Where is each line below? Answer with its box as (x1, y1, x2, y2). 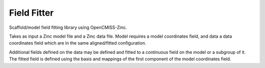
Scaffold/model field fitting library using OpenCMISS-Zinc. (9, 24, 127, 30)
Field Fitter (9, 7, 54, 18)
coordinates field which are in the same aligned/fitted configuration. (9, 40, 147, 46)
